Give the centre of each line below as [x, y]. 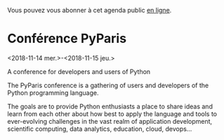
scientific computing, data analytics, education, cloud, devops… [100, 129]
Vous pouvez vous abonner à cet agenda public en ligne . [90, 10]
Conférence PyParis [67, 39]
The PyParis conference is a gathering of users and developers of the [108, 85]
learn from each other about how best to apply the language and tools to [112, 114]
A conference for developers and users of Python [79, 71]
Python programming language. [53, 93]
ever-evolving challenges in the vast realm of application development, [110, 121]
